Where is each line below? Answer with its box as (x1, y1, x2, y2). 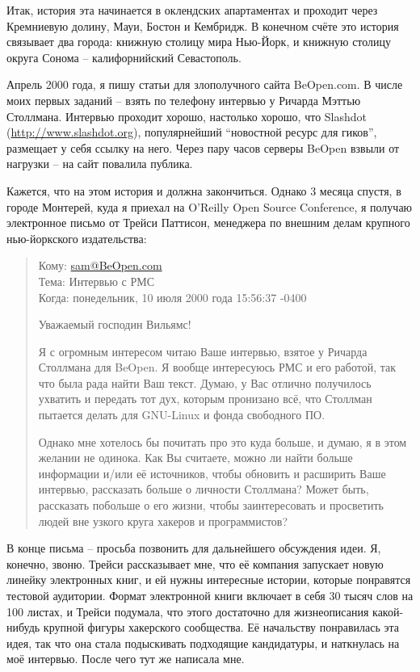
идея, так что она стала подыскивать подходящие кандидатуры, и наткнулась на (6, 634, 400, 651)
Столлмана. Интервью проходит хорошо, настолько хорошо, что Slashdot (6, 107, 367, 124)
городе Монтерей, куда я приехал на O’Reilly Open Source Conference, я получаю (6, 198, 413, 215)
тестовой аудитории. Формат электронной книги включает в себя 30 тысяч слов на (6, 587, 414, 603)
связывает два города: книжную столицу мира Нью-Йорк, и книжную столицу (6, 33, 392, 50)
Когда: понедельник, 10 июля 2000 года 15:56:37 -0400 (38, 288, 307, 305)
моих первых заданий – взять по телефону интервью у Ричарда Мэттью (6, 91, 361, 108)
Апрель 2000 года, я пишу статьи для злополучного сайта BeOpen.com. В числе (6, 76, 403, 93)
